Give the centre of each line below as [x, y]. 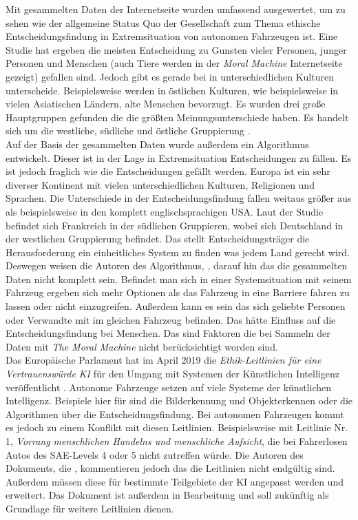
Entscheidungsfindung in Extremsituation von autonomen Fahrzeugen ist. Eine [172, 36]
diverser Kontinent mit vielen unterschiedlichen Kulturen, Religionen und [160, 184]
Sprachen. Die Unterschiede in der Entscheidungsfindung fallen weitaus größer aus [179, 198]
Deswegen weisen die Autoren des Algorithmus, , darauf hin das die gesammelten [177, 266]
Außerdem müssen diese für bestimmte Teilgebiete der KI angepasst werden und [175, 481]
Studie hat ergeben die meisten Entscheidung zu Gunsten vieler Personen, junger [176, 49]
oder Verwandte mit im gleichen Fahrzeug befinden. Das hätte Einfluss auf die [171, 319]
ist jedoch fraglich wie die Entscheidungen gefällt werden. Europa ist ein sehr [168, 171]
